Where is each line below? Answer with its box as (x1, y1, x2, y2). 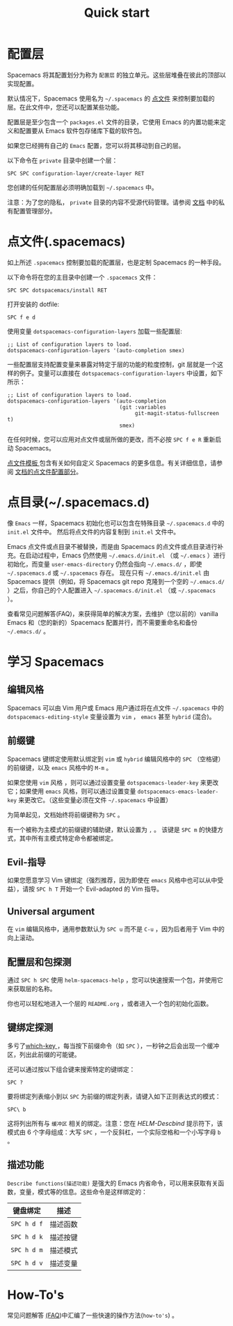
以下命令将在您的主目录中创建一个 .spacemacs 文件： (7, 273, 158, 281)
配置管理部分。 (13, 206, 56, 215)
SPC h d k (10, 1233, 43, 1241)
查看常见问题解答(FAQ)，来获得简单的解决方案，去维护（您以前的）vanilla (7, 609, 219, 618)
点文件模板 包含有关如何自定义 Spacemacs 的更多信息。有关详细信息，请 (7, 458, 217, 467)
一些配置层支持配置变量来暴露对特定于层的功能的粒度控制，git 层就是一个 (7, 360, 218, 368)
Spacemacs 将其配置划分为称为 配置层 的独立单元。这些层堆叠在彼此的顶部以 (7, 70, 226, 79)
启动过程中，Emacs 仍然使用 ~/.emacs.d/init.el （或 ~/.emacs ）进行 (25, 551, 226, 559)
